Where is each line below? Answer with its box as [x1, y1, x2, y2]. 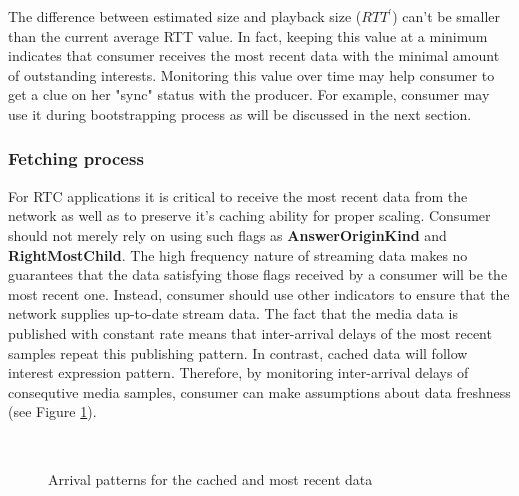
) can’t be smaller [392, 6, 500, 26]
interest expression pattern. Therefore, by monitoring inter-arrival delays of [8, 362, 469, 383]
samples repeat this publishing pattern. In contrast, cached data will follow [8, 342, 468, 363]
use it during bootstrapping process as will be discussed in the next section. [8, 103, 472, 124]
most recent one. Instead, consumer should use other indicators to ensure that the [8, 283, 510, 304]
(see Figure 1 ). [8, 401, 97, 422]
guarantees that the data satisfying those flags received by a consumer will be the [8, 264, 508, 285]
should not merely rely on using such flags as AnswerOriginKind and [8, 224, 447, 245]
